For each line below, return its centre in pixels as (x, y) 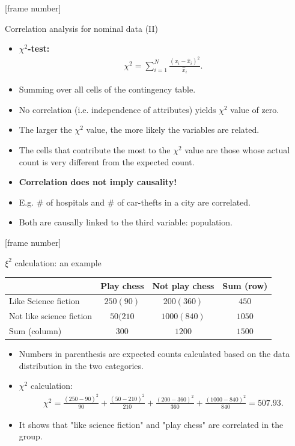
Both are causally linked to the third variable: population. (126, 222)
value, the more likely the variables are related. (173, 130)
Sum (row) (245, 285)
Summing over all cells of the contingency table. (107, 89)
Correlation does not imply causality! (98, 182)
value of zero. (255, 109)
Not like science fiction (51, 316)
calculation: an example (58, 262)
